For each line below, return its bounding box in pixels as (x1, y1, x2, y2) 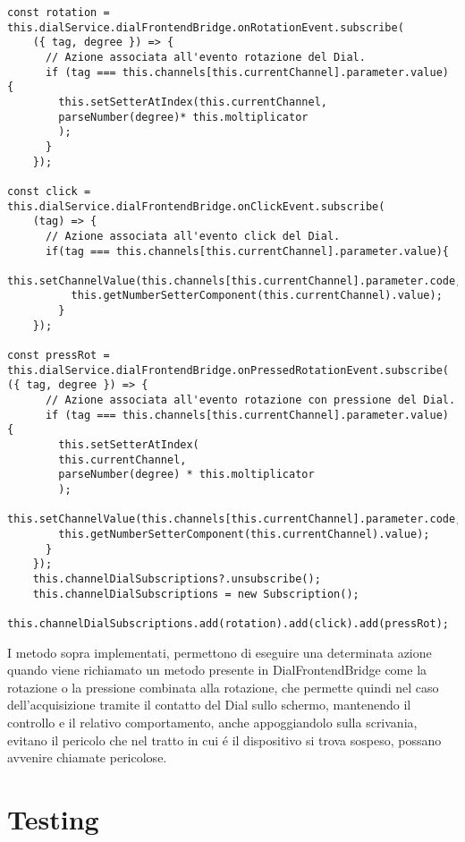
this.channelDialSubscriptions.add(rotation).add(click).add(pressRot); (7, 617, 449, 630)
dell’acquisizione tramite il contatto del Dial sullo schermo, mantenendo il (7, 695, 411, 714)
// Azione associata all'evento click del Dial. (45, 229, 341, 242)
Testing (7, 800, 99, 837)
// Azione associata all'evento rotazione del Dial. (45, 50, 366, 64)
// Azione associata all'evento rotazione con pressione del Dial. (45, 394, 456, 407)
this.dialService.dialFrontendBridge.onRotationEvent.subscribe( (7, 21, 404, 34)
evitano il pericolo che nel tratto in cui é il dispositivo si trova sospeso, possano (7, 730, 442, 749)
